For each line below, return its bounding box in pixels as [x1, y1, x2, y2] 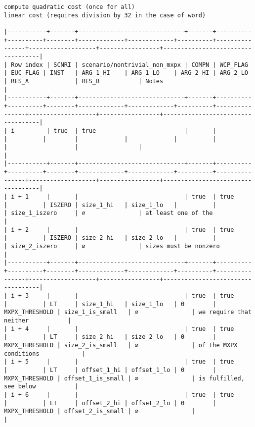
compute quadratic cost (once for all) [4, 3, 135, 10]
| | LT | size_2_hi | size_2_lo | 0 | [4, 333, 216, 341]
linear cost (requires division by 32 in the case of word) [4, 11, 206, 19]
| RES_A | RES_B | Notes [4, 77, 164, 85]
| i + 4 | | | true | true [4, 325, 234, 332]
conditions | [4, 350, 85, 357]
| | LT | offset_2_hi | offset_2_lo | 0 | [4, 399, 216, 407]
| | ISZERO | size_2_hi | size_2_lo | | [4, 234, 216, 242]
